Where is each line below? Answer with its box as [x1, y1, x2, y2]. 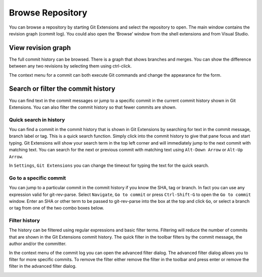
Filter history [9, 217, 40, 224]
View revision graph [9, 44, 71, 52]
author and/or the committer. [9, 241, 66, 247]
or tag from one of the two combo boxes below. [9, 205, 104, 211]
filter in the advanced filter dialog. [9, 263, 77, 269]
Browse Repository [9, 7, 87, 18]
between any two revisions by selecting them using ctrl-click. [9, 63, 132, 69]
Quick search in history [9, 116, 65, 123]
